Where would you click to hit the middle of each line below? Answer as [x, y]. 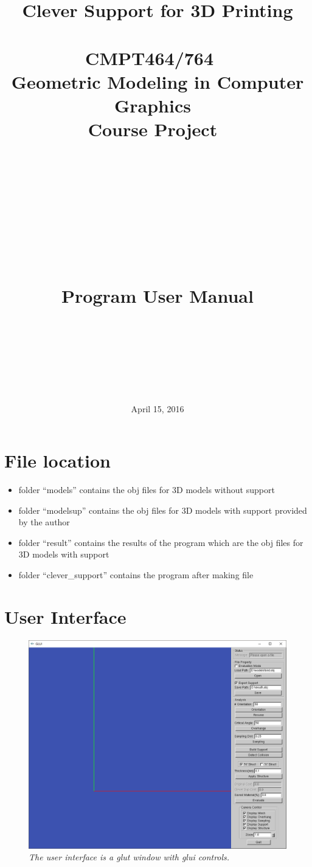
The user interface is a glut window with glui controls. [129, 857]
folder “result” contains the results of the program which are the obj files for [161, 542]
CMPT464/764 [150, 57]
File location [57, 461]
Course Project [153, 129]
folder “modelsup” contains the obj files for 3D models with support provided [163, 510]
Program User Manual [158, 296]
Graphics [152, 105]
